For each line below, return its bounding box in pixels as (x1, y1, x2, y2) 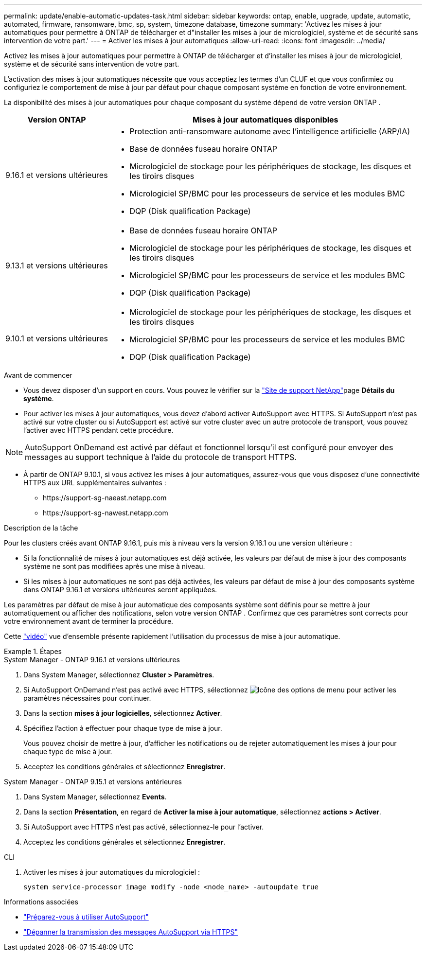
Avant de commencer (4, 371, 72, 379)
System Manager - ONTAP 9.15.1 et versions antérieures (4, 778, 182, 786)
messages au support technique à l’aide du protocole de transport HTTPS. (25, 452, 297, 462)
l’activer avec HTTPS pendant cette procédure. (23, 426, 174, 434)
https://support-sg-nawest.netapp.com (43, 509, 168, 517)
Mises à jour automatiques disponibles (192, 115, 338, 124)
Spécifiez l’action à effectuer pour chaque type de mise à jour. (23, 724, 222, 732)
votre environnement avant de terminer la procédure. (4, 617, 174, 625)
